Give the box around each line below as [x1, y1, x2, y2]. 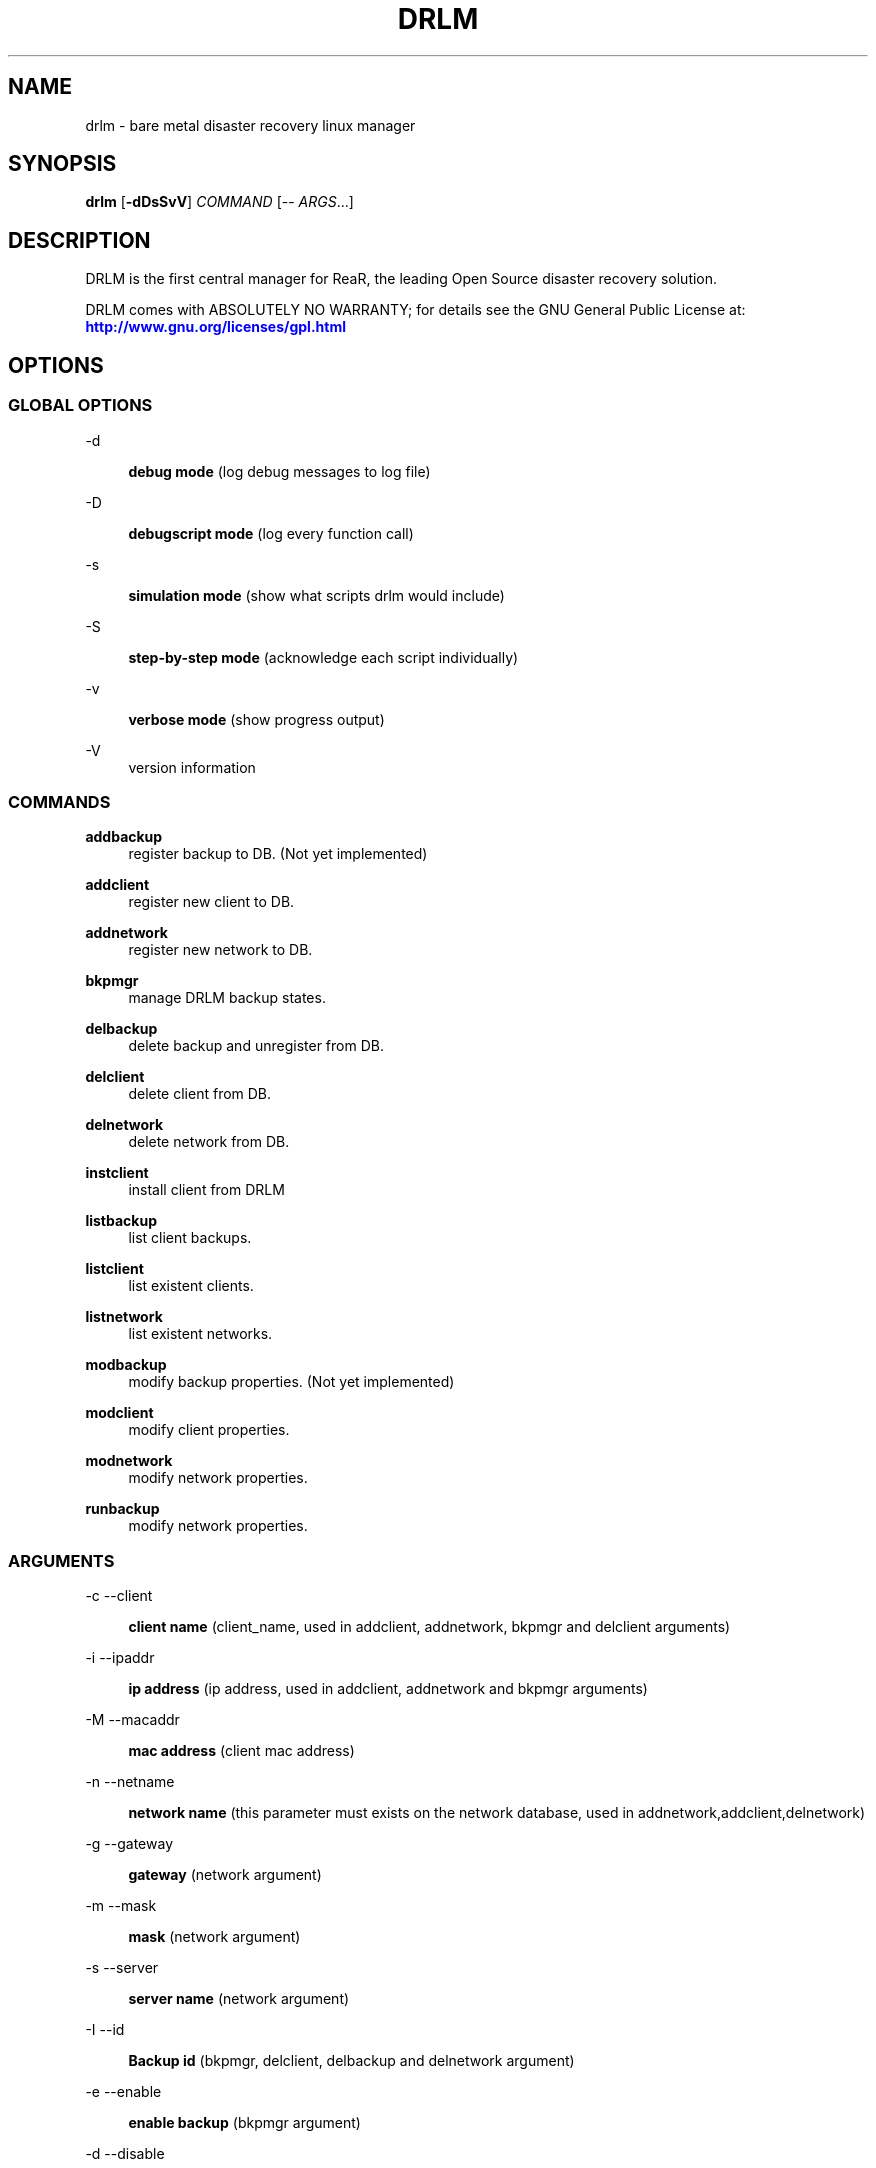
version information [128, 758, 256, 776]
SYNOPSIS [8, 151, 117, 177]
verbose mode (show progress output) [128, 710, 385, 728]
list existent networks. [128, 1325, 273, 1343]
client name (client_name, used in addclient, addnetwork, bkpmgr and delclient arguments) [128, 1618, 731, 1635]
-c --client [85, 1587, 153, 1604]
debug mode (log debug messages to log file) [128, 462, 431, 480]
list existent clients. [128, 1277, 254, 1295]
